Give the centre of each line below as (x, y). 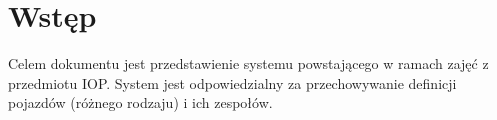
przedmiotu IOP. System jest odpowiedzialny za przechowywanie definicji (232, 82)
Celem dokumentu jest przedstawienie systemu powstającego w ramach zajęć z (248, 63)
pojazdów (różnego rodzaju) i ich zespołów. (140, 102)
